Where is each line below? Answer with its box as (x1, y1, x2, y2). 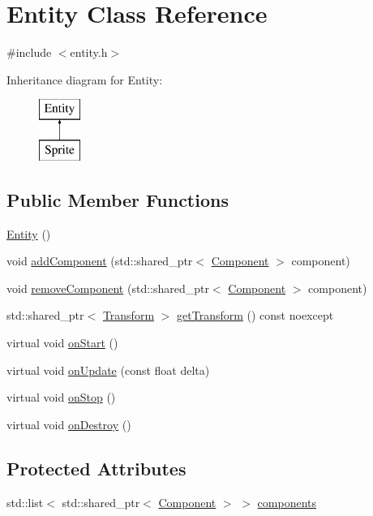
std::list (6, 493, 44, 510)
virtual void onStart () (6, 334, 118, 351)
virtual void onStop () (6, 389, 116, 406)
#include (6, 44, 52, 61)
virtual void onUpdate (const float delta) (6, 361, 210, 378)
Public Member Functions (6, 187, 229, 212)
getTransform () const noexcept (177, 307, 334, 324)
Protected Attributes (6, 455, 186, 480)
